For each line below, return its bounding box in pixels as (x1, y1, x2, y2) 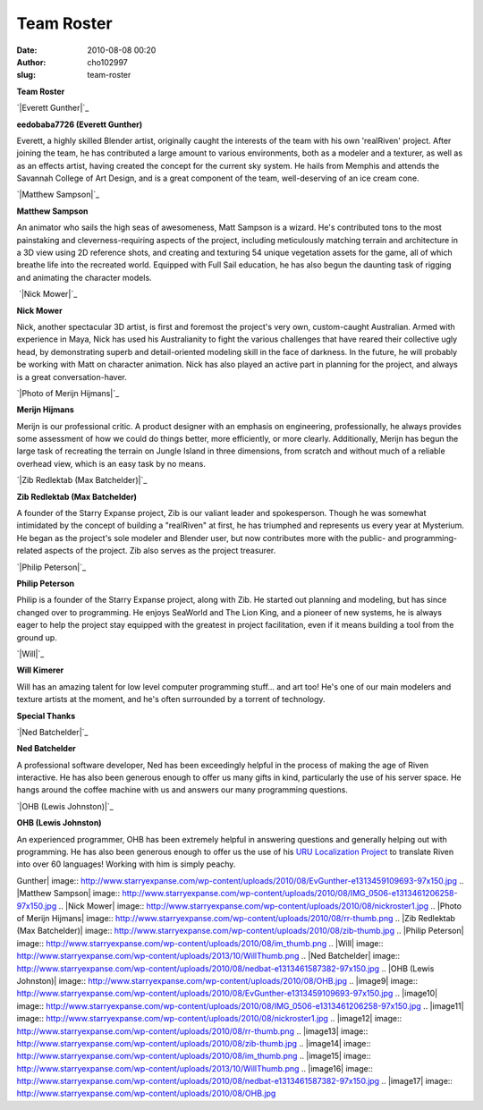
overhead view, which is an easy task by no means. (16, 458, 206, 469)
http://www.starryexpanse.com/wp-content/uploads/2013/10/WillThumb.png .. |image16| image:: (16, 1063, 373, 1073)
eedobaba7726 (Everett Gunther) (16, 119, 143, 130)
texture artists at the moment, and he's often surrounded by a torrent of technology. (16, 694, 326, 705)
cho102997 (87, 56, 129, 67)
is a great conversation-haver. (16, 371, 127, 382)
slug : (16, 70, 36, 80)
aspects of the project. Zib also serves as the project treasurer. (44, 546, 276, 556)
